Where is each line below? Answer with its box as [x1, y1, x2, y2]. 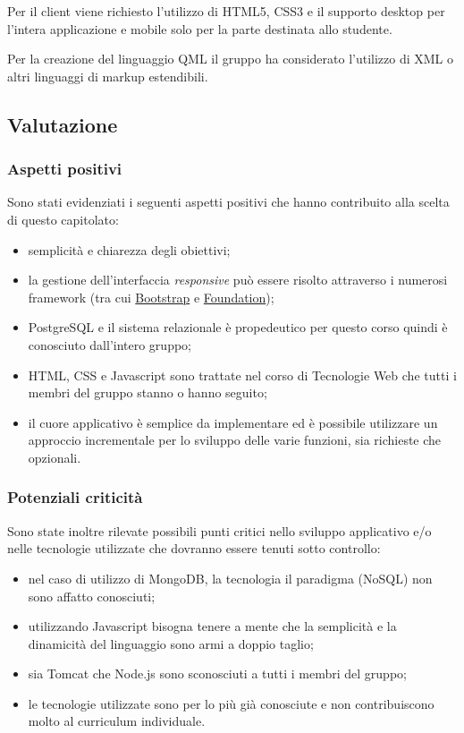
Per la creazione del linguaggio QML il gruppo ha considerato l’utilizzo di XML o [7, 49, 454, 68]
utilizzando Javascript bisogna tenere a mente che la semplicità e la [28, 617, 397, 635]
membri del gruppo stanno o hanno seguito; [28, 383, 267, 402]
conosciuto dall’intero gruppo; [28, 335, 191, 354]
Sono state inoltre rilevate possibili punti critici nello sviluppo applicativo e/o [7, 521, 432, 540]
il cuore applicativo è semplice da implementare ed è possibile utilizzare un [28, 413, 438, 431]
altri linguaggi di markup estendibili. [7, 66, 208, 85]
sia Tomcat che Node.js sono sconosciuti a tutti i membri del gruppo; [28, 664, 407, 683]
